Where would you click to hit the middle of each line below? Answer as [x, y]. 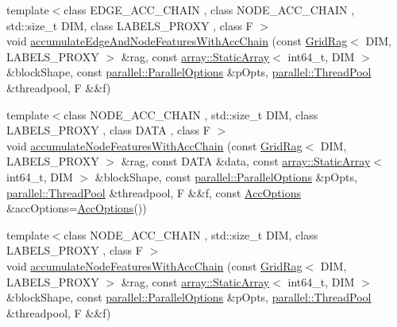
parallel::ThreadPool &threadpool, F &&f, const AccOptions [154, 192]
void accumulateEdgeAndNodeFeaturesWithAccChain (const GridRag [177, 41]
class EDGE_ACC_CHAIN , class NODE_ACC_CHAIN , [209, 10]
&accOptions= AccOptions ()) [77, 208]
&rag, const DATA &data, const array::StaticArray [246, 161]
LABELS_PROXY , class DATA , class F [108, 130]
